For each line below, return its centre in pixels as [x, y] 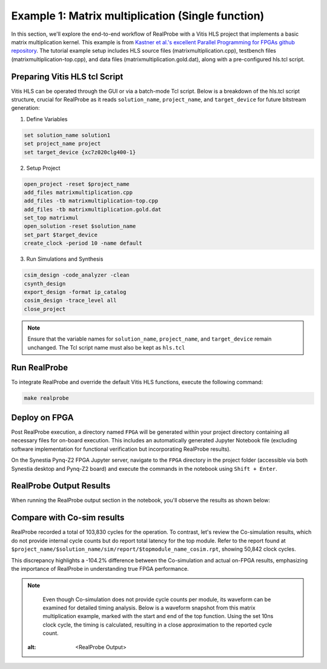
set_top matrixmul [51, 218]
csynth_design [45, 284]
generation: [25, 108]
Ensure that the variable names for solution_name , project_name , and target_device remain [150, 339]
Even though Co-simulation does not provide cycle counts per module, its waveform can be [157, 599]
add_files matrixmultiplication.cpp [78, 192]
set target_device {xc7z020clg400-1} [80, 152]
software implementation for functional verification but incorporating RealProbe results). [121, 449]
